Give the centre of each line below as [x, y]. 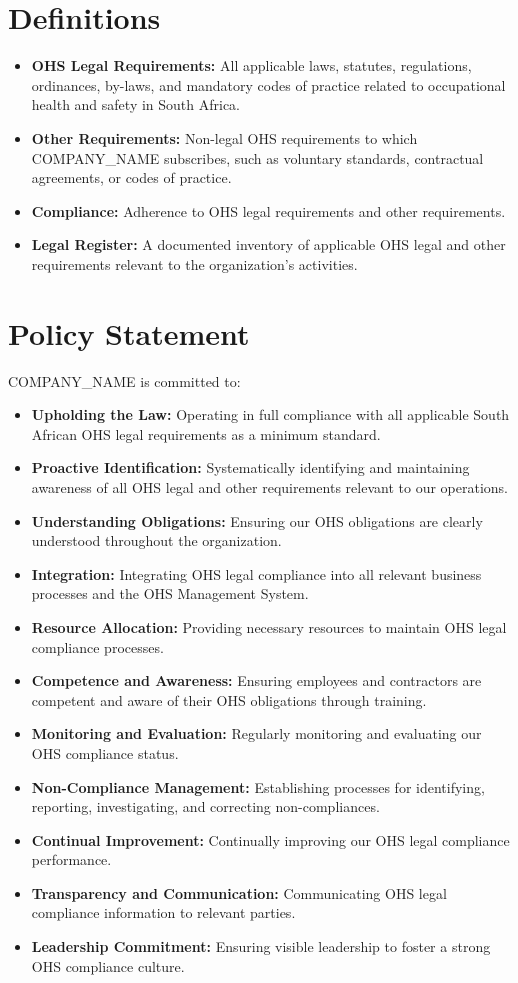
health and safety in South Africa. [136, 104]
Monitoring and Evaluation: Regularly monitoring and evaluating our [256, 733]
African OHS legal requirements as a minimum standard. [206, 433]
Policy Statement [129, 332]
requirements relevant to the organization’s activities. [194, 263]
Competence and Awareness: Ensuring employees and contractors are [256, 680]
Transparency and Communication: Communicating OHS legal [239, 892]
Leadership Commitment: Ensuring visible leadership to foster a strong [261, 946]
